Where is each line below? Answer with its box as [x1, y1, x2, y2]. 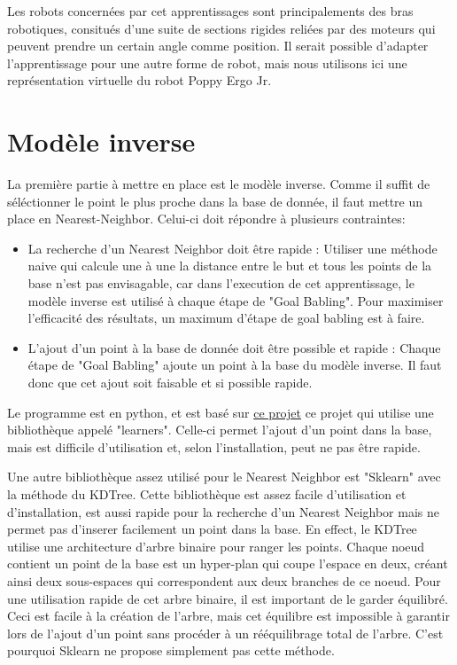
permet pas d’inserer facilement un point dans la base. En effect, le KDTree [7, 520, 417, 538]
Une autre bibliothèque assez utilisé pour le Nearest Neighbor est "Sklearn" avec [7, 467, 441, 486]
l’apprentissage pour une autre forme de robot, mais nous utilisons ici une [7, 53, 407, 72]
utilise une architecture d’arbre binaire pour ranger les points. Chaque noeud [7, 536, 425, 555]
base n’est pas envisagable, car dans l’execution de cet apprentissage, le [27, 274, 414, 293]
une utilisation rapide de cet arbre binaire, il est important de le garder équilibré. [7, 589, 448, 607]
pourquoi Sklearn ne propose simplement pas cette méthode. [7, 641, 335, 660]
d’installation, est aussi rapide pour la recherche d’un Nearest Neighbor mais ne [7, 502, 439, 520]
